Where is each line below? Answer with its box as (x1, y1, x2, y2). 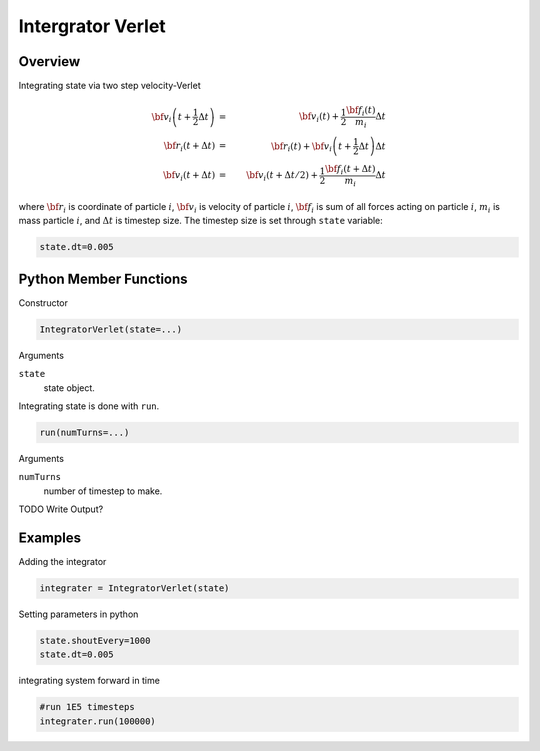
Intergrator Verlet (18, 15, 167, 37)
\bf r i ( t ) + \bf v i (271, 140, 333, 154)
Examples (18, 530, 82, 547)
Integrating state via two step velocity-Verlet (18, 80, 202, 92)
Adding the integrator (18, 556, 107, 568)
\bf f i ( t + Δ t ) (325, 163, 376, 177)
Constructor (18, 296, 69, 309)
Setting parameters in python (18, 608, 139, 620)
